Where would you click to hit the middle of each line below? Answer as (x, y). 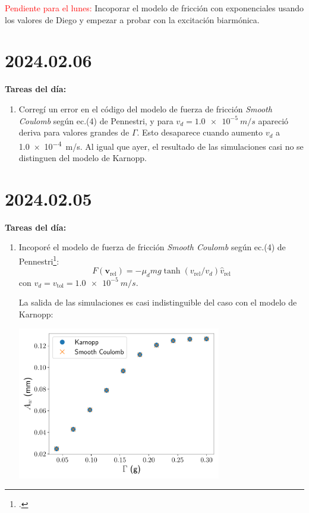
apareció (273, 120)
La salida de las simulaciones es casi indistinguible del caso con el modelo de (158, 302)
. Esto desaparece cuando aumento (200, 132)
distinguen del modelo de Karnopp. (83, 157)
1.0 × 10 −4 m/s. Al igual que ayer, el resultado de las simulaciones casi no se (161, 145)
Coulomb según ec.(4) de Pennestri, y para (96, 120)
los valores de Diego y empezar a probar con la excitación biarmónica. (132, 19)
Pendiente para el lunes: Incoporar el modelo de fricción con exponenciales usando (154, 8)
